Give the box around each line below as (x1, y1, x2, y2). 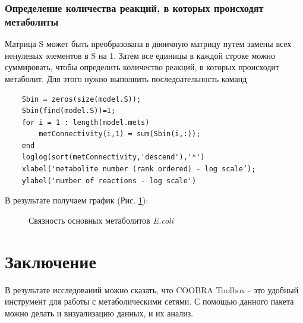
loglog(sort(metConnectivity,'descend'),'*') (21, 153, 205, 162)
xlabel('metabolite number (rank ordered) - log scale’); (21, 165, 256, 174)
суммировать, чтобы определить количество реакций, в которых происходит (5, 61, 279, 73)
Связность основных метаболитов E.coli (29, 214, 173, 226)
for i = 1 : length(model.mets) (21, 118, 150, 127)
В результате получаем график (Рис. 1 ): (5, 194, 149, 206)
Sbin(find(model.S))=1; (21, 106, 116, 115)
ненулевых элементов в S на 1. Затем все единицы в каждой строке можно (5, 49, 276, 61)
